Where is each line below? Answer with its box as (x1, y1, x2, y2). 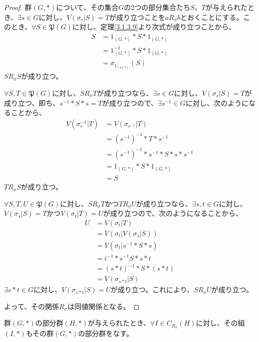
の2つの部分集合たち (124, 2, 191, 12)
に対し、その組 (196, 318, 245, 328)
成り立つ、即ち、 (4, 97, 60, 108)
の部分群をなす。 (78, 328, 133, 339)
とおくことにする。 (180, 11, 244, 22)
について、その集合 (56, 2, 119, 12)
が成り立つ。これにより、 (110, 284, 194, 295)
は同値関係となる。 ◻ (67, 301, 140, 311)
